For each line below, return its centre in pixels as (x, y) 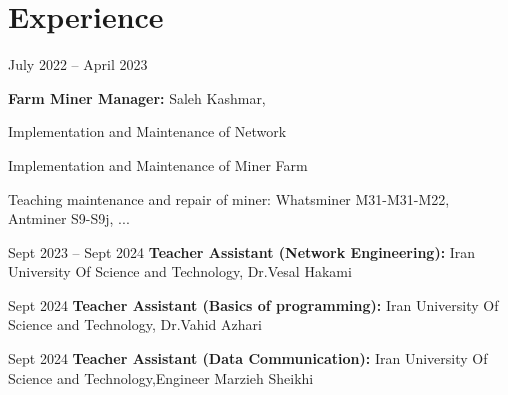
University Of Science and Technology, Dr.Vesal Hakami (180, 271)
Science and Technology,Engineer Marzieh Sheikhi (161, 377)
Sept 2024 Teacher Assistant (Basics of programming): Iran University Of (253, 304)
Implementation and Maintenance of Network (147, 131)
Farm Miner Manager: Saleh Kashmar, (137, 97)
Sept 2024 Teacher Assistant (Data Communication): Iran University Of (248, 358)
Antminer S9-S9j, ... (69, 218)
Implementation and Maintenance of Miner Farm (158, 164)
